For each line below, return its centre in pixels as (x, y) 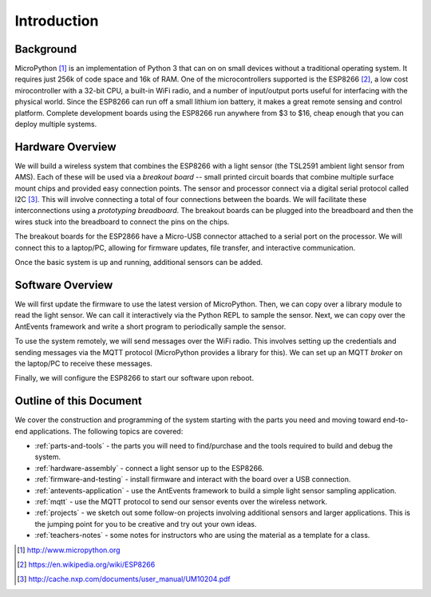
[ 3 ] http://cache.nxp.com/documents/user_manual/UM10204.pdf (124, 579)
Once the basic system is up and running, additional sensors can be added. (139, 263)
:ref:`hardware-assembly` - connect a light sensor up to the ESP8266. (149, 468)
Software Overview (64, 285)
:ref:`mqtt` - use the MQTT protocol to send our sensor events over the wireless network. (181, 501)
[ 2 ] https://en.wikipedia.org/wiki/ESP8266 (86, 564)
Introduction (57, 21)
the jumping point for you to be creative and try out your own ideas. (146, 524)
